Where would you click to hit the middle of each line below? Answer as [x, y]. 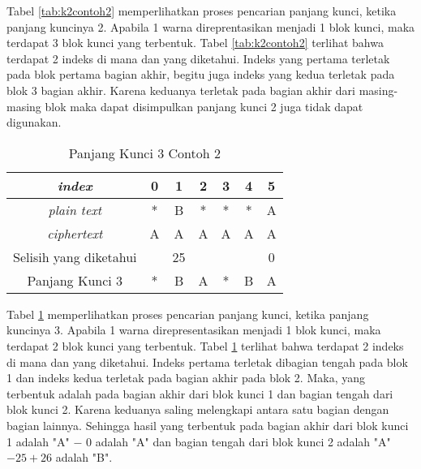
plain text [75, 209]
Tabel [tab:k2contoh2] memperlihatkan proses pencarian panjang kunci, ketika [202, 11]
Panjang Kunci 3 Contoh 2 [145, 153]
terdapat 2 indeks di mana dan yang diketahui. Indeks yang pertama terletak [198, 58]
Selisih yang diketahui [75, 256]
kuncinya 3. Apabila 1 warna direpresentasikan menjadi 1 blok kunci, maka [194, 330]
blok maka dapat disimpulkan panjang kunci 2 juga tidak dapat [204, 106]
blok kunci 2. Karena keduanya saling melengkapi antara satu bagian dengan [198, 409]
